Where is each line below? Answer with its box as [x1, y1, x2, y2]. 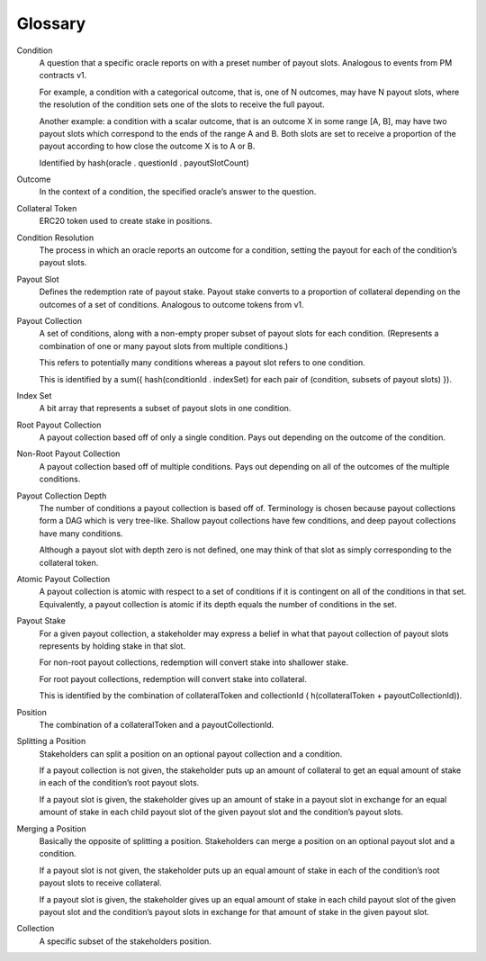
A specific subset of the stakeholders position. [39, 936, 211, 947]
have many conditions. [39, 527, 123, 539]
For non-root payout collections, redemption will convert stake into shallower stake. [39, 657, 348, 668]
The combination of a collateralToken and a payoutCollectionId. [39, 719, 274, 730]
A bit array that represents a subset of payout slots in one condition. [39, 403, 292, 414]
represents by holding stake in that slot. [39, 640, 186, 651]
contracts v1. [39, 70, 87, 81]
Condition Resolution [16, 232, 94, 243]
